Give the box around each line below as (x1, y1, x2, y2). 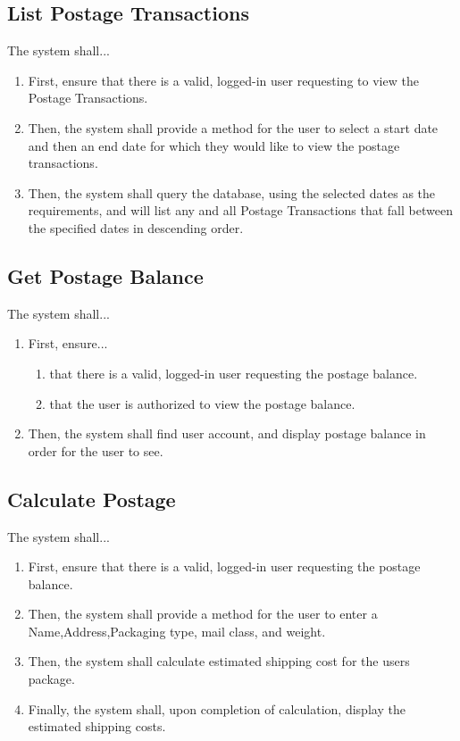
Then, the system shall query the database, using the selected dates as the (28, 183, 436, 202)
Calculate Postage (7, 485, 176, 512)
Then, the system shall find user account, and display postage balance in (28, 424, 426, 443)
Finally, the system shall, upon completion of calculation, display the (28, 699, 406, 718)
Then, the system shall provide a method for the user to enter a (28, 604, 378, 623)
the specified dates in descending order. (28, 218, 244, 237)
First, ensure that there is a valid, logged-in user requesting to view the (28, 71, 419, 89)
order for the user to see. (28, 441, 163, 460)
